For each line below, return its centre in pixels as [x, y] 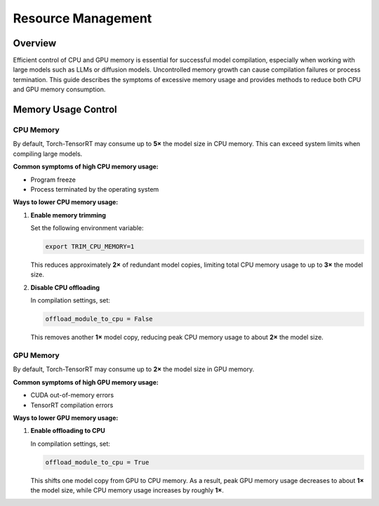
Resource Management [82, 18]
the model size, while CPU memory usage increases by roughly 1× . [127, 491]
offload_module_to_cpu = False [99, 319]
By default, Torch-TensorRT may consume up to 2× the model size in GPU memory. [134, 369]
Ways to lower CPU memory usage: [66, 202]
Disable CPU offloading [65, 287]
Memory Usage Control [65, 110]
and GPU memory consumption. [59, 89]
